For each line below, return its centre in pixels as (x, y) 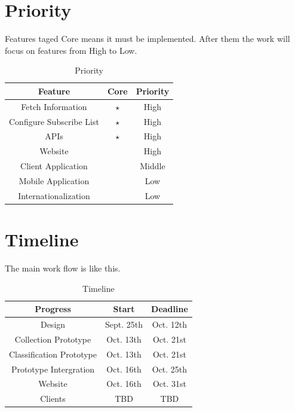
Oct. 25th (170, 369)
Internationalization (54, 195)
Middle (153, 166)
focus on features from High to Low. (71, 50)
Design (53, 324)
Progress (53, 309)
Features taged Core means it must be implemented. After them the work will (147, 39)
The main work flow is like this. (63, 268)
